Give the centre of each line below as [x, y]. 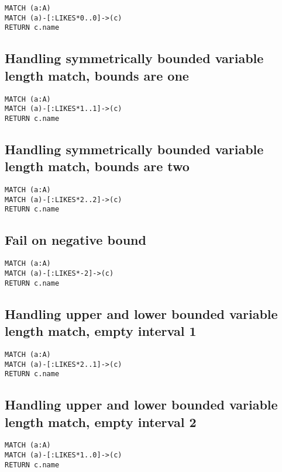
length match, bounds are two [97, 166]
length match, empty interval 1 [101, 331]
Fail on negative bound [75, 240]
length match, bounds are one [97, 75]
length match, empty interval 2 [101, 421]
